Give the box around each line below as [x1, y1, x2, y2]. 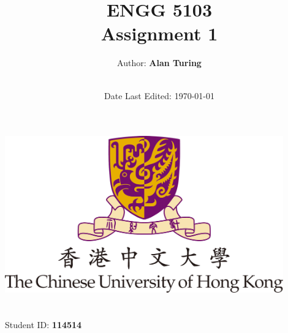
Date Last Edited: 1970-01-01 [104, 89, 214, 102]
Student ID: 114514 [5, 318, 82, 331]
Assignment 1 [100, 21, 218, 46]
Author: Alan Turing [117, 56, 202, 69]
